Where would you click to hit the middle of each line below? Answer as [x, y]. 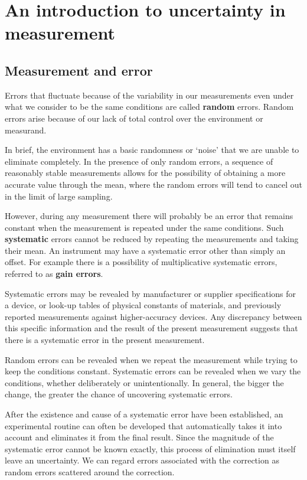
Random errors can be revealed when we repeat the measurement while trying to [151, 359]
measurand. [26, 130]
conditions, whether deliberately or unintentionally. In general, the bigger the [144, 382]
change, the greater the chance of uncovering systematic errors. [119, 394]
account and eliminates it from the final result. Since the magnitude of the [139, 437]
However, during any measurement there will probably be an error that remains [149, 216]
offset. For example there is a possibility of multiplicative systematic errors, [141, 262]
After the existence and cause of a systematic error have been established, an [144, 414]
